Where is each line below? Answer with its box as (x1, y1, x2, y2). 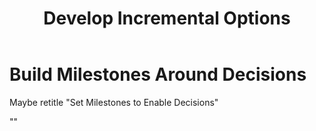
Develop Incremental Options (43, 7, 291, 30)
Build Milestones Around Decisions (9, 63, 307, 86)
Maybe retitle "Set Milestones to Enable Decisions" (9, 96, 219, 108)
